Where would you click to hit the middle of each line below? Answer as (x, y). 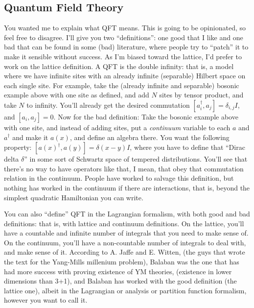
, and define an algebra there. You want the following (150, 137)
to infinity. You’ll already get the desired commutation (108, 105)
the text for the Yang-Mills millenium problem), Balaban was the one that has (122, 262)
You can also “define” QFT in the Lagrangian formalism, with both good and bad (127, 214)
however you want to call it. (46, 300)
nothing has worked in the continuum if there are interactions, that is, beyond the (127, 187)
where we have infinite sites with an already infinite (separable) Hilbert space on (125, 76)
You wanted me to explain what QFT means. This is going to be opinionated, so (125, 28)
